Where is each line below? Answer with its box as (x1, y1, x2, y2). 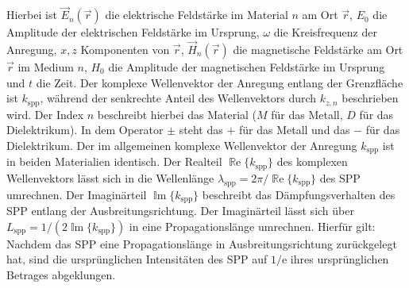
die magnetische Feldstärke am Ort (233, 41, 403, 58)
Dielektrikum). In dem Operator (6, 121, 164, 138)
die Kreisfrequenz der (273, 24, 377, 40)
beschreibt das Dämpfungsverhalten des (202, 186, 395, 202)
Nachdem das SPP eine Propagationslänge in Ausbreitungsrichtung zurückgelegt (6, 235, 397, 252)
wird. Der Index (6, 106, 84, 122)
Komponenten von (80, 41, 170, 58)
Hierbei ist (6, 6, 57, 23)
